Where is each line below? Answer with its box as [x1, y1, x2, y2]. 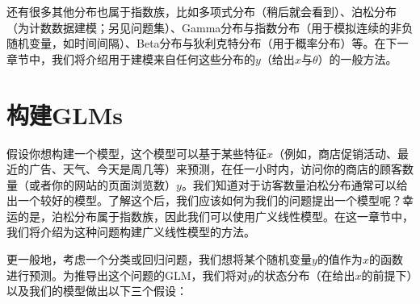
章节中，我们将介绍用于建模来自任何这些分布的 [6, 50, 255, 67]
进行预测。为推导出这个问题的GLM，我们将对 [6, 266, 248, 283]
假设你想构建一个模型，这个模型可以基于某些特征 [6, 144, 267, 161]
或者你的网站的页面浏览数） [28, 176, 176, 193]
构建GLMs [6, 98, 123, 131]
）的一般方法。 [317, 50, 397, 67]
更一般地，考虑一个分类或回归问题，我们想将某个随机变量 [6, 251, 312, 268]
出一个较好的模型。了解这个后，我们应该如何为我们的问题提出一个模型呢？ [6, 192, 402, 209]
